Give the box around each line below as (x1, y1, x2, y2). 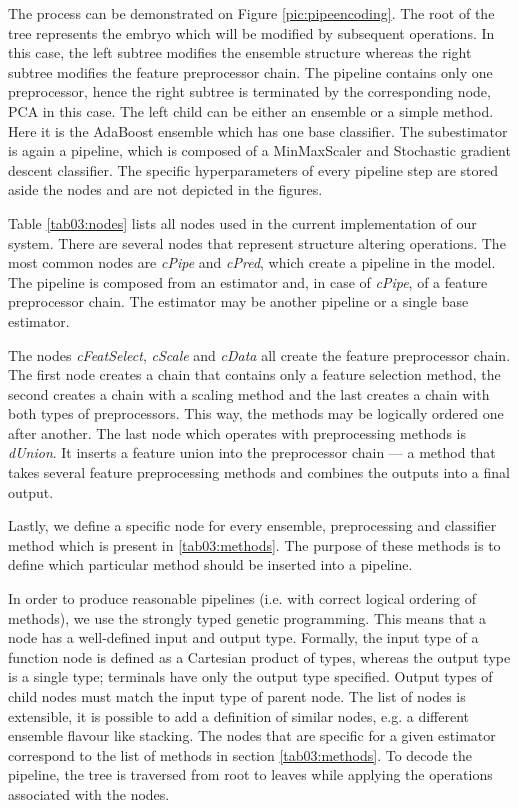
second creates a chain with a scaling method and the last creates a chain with (8, 383, 490, 404)
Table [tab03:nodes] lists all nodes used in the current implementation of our (8, 212, 477, 233)
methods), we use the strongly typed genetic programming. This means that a (8, 607, 487, 628)
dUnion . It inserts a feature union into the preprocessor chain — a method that (8, 442, 496, 463)
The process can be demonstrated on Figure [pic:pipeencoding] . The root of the (8, 3, 495, 23)
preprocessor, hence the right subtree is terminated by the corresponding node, (8, 81, 491, 102)
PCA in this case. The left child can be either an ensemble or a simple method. (8, 100, 494, 121)
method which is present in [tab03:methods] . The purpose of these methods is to (8, 534, 501, 555)
